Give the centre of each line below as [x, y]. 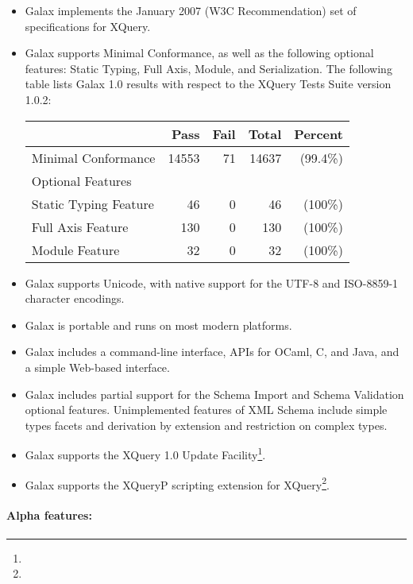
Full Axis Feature [80, 226]
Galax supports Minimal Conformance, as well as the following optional [199, 53]
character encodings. [75, 298]
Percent [318, 133]
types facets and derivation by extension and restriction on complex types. [206, 425]
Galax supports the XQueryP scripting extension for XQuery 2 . [177, 483]
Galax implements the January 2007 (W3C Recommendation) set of [191, 10]
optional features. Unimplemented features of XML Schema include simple [206, 410]
